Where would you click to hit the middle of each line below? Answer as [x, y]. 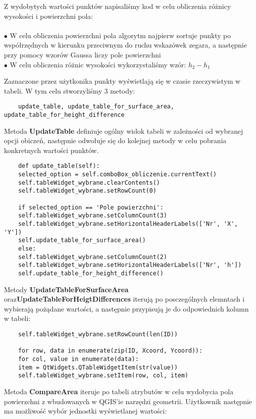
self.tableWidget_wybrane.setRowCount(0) [87, 191]
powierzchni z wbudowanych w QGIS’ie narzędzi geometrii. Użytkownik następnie [128, 401]
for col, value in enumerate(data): [78, 359]
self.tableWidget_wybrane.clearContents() [89, 183]
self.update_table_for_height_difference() [91, 273]
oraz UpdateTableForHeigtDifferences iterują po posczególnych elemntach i [124, 299]
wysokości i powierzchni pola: [49, 16]
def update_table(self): [59, 166]
